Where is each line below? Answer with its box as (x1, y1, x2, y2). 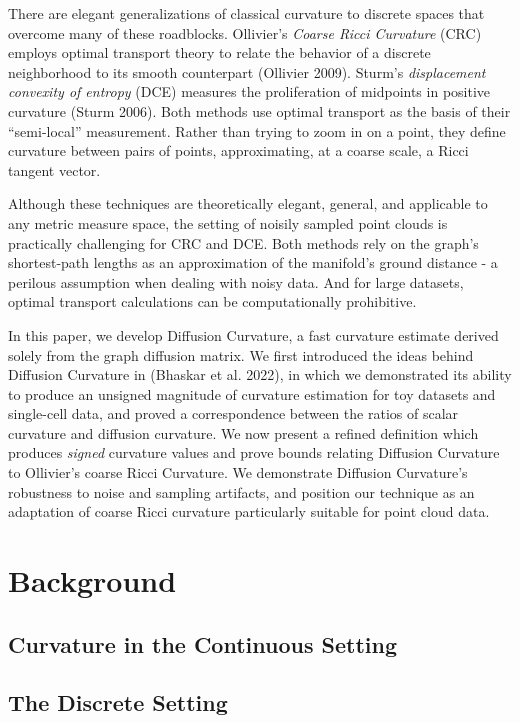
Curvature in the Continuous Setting (8, 628, 397, 659)
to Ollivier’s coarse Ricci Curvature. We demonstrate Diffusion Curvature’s (8, 462, 468, 483)
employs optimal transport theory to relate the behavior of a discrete (8, 42, 431, 63)
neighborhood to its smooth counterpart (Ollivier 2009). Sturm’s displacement (8, 61, 486, 82)
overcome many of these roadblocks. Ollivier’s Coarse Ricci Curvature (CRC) (8, 22, 482, 43)
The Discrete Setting (8, 687, 228, 718)
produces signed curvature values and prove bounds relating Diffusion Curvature (8, 442, 500, 463)
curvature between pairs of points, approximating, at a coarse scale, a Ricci (8, 140, 469, 161)
